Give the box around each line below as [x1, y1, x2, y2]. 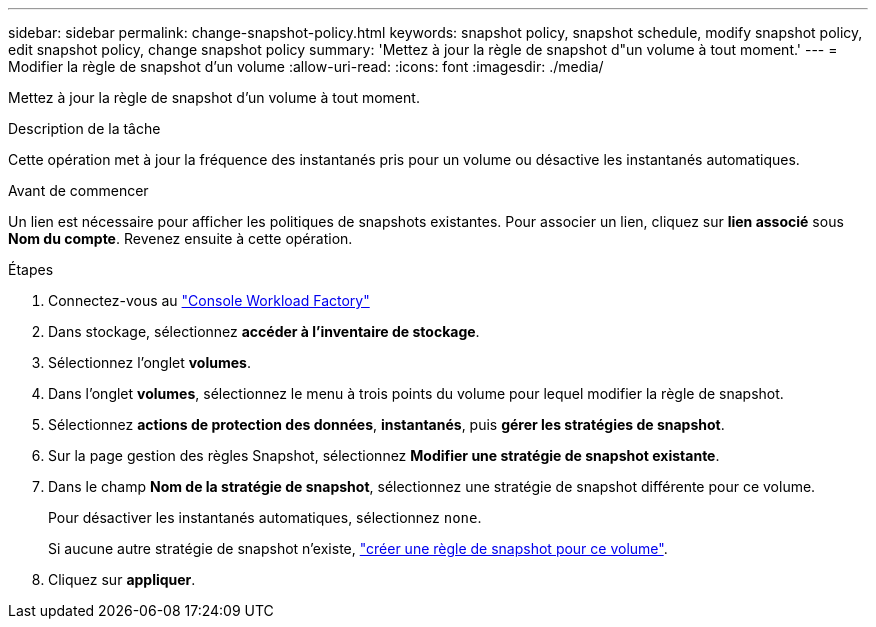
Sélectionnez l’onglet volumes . [48, 354, 251, 371]
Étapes [8, 261, 54, 278]
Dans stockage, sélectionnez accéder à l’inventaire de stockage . [48, 323, 480, 340]
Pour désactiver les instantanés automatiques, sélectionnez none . [48, 509, 482, 526]
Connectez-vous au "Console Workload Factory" [48, 292, 370, 309]
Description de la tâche [8, 120, 161, 137]
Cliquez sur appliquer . [48, 571, 196, 588]
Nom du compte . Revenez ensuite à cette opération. [8, 230, 353, 247]
